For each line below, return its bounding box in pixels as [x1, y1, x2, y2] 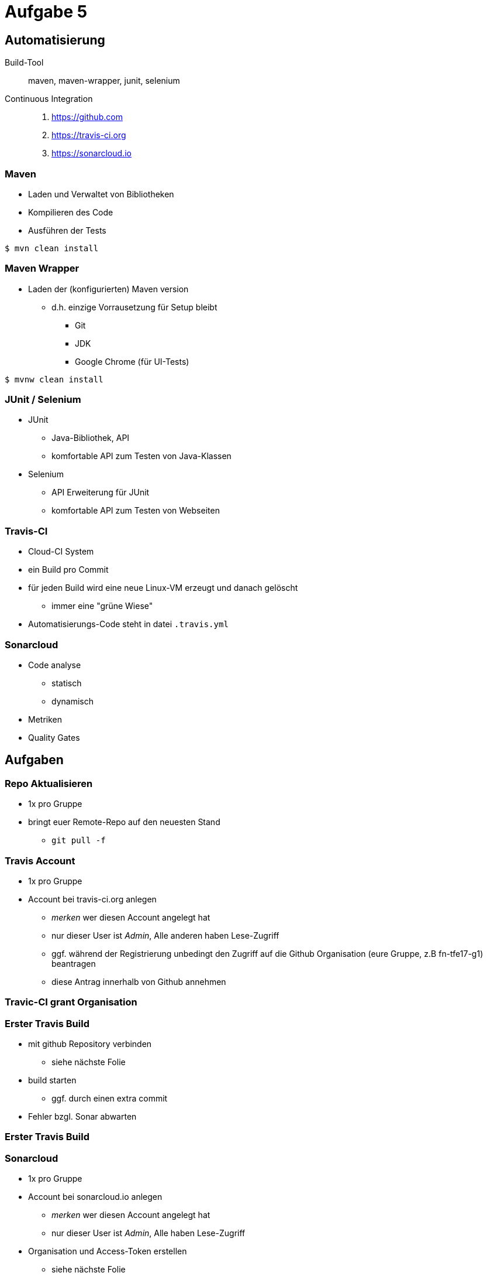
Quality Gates [28, 732, 80, 743]
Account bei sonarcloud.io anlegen [28, 1192, 163, 1202]
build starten [28, 1075, 77, 1086]
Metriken [28, 714, 62, 724]
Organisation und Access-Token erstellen [28, 1246, 187, 1257]
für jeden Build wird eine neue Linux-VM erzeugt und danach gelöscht [28, 583, 298, 593]
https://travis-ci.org [51, 130, 126, 141]
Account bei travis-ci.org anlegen [28, 894, 157, 904]
